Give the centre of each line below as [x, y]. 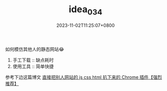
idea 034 [86, 10]
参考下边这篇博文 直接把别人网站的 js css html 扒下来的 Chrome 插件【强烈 [83, 77]
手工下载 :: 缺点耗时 [33, 60]
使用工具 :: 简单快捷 [33, 66]
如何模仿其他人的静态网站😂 [35, 49]
